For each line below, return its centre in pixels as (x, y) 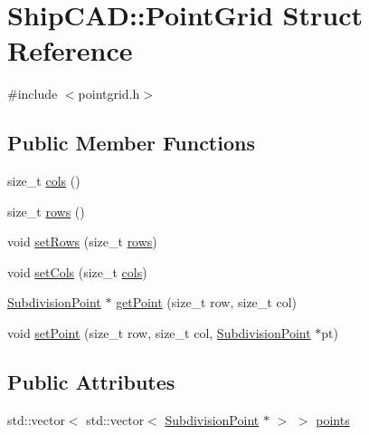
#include (33, 94)
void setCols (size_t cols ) (77, 271)
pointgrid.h (109, 94)
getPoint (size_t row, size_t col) (206, 302)
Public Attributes (91, 382)
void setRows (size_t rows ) (82, 242)
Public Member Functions (131, 143)
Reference (70, 50)
